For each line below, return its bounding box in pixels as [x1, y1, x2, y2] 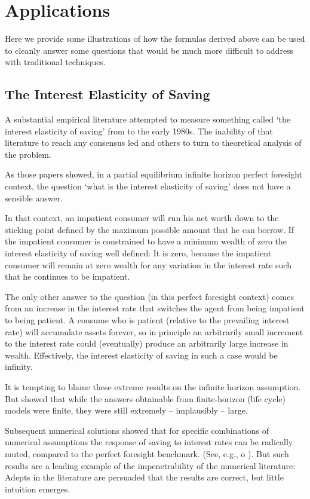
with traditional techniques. [5, 56, 106, 68]
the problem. [5, 148, 51, 160]
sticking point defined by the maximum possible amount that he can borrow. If [5, 223, 294, 235]
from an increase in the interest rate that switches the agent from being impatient [5, 302, 305, 314]
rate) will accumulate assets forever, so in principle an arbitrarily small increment [5, 325, 303, 338]
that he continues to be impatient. [5, 270, 130, 283]
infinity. [5, 360, 33, 373]
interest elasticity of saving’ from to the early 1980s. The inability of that [5, 124, 273, 137]
